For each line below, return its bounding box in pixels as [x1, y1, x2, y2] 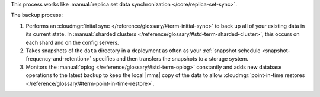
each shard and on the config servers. [25, 39, 119, 46]
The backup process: [11, 12, 63, 19]
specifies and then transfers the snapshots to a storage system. [92, 55, 249, 62]
